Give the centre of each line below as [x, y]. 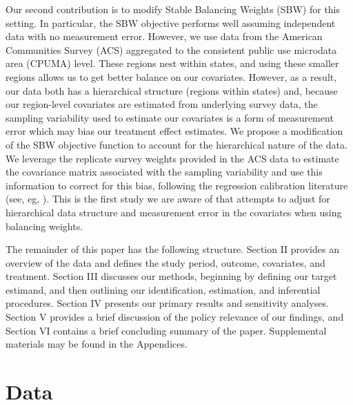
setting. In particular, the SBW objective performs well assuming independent [171, 22]
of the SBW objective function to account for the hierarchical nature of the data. [176, 144]
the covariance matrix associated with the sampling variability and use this [164, 172]
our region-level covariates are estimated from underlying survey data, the [162, 104]
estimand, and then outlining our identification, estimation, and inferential [163, 289]
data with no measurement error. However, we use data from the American [164, 36]
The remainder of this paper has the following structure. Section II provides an [172, 249]
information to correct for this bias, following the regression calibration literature [177, 185]
